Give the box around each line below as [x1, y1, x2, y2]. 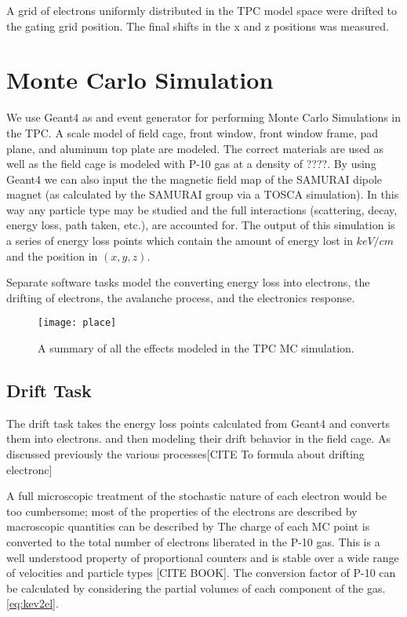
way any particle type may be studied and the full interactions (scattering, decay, [6, 201, 398, 217]
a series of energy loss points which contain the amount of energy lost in [6, 232, 353, 249]
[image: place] [38, 317, 117, 329]
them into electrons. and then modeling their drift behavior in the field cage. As [6, 430, 391, 447]
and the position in [6, 247, 98, 264]
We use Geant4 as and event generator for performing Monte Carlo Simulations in [6, 109, 402, 126]
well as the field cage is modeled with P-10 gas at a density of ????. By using [6, 155, 376, 172]
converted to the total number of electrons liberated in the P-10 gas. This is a [6, 534, 380, 550]
